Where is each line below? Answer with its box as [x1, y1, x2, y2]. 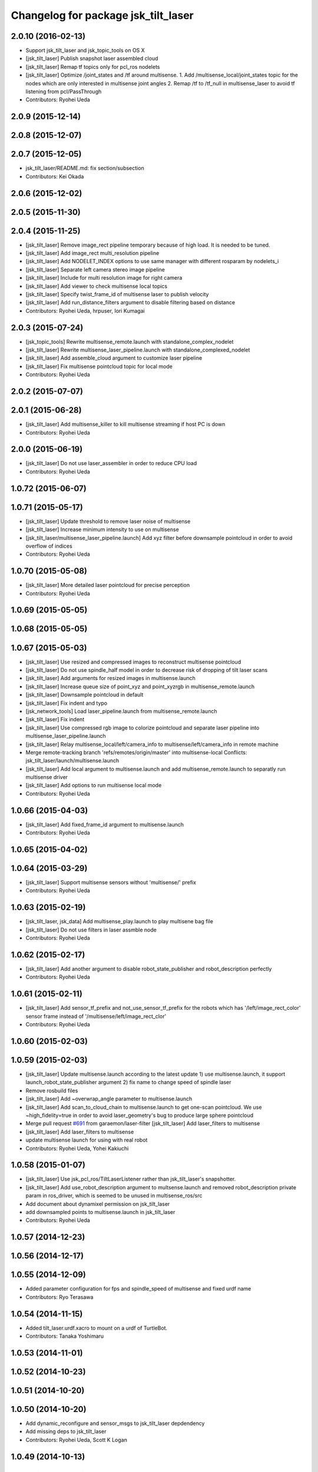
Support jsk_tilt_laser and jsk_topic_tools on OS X [25, 47, 145, 54]
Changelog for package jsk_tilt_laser [11, 9, 194, 22]
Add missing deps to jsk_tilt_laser [25, 1428, 107, 1435]
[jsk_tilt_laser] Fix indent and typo [25, 699, 108, 707]
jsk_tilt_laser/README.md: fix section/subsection [25, 165, 144, 172]
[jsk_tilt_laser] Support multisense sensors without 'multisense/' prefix [25, 879, 197, 886]
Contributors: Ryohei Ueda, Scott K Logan [25, 1436, 128, 1443]
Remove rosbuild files [25, 1087, 78, 1094]
